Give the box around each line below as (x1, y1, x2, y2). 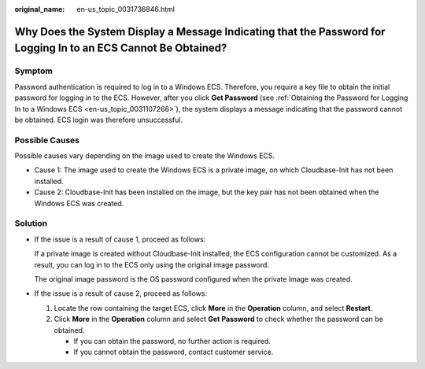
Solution (14, 218, 48, 229)
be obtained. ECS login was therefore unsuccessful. (14, 115, 183, 124)
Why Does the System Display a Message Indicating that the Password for (14, 24, 386, 39)
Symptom (14, 65, 53, 76)
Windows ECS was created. (34, 198, 124, 208)
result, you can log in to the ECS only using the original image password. (34, 260, 269, 269)
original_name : (14, 5, 65, 13)
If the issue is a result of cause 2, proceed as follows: (34, 289, 208, 298)
